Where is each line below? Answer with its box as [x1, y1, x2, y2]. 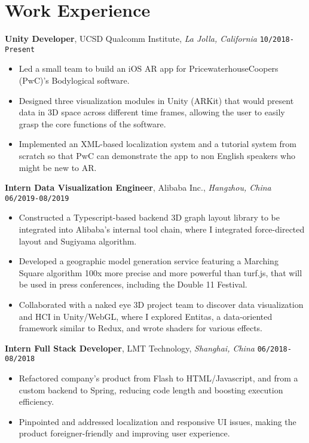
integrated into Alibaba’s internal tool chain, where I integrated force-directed [19, 223, 305, 236]
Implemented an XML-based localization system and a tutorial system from [19, 138, 296, 150]
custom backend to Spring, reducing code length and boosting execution [19, 383, 283, 396]
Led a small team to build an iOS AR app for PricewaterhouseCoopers [19, 62, 279, 75]
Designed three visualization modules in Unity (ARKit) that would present [19, 94, 294, 106]
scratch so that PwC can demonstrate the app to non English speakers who [19, 149, 295, 161]
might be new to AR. [19, 161, 97, 173]
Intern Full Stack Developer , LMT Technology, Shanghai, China [5, 341, 255, 354]
